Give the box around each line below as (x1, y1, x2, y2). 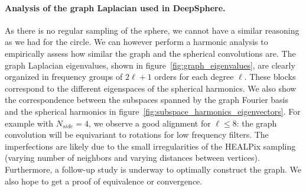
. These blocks (244, 70, 296, 83)
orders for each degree (154, 70, 234, 83)
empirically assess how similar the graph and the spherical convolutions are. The (5, 47, 296, 59)
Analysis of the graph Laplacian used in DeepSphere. (5, 1, 226, 14)
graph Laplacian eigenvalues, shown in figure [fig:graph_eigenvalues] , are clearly (5, 59, 295, 71)
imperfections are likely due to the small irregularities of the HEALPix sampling (5, 140, 296, 152)
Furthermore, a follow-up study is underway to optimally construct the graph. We (5, 163, 301, 175)
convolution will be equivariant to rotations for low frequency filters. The (5, 128, 269, 141)
